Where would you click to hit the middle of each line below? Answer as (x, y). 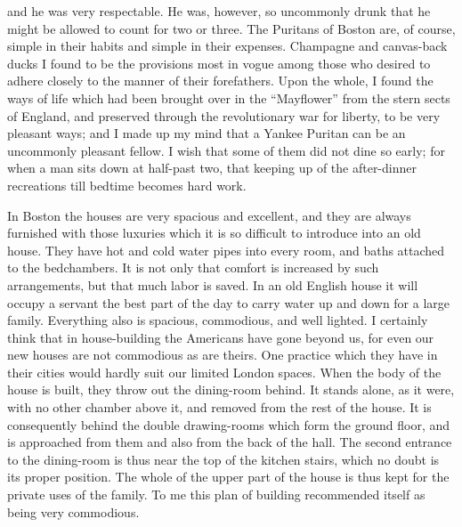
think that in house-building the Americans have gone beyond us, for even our (221, 337)
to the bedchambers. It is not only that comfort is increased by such (193, 268)
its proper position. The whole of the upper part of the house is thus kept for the (228, 477)
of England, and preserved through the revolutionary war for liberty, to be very (224, 115)
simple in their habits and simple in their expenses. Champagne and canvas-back (227, 46)
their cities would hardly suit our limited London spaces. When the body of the (224, 372)
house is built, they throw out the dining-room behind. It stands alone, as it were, (231, 389)
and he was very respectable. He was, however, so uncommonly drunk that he (219, 11)
